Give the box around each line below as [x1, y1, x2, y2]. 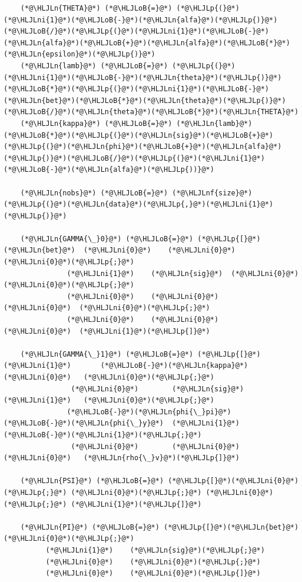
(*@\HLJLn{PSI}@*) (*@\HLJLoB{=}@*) [20, 477, 164, 485]
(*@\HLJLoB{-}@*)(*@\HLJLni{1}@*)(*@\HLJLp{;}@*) [4, 430, 202, 439]
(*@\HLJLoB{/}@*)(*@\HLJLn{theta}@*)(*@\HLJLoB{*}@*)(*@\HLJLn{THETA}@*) [4, 108, 299, 117]
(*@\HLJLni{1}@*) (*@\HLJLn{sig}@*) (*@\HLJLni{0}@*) [67, 269, 299, 278]
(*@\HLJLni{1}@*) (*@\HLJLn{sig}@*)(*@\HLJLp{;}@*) [45, 546, 265, 554]
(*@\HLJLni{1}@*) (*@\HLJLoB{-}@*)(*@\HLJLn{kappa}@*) [4, 361, 248, 370]
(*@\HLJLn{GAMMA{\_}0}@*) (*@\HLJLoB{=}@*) [20, 234, 194, 243]
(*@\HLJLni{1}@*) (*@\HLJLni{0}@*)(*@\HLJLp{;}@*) [4, 396, 214, 405]
